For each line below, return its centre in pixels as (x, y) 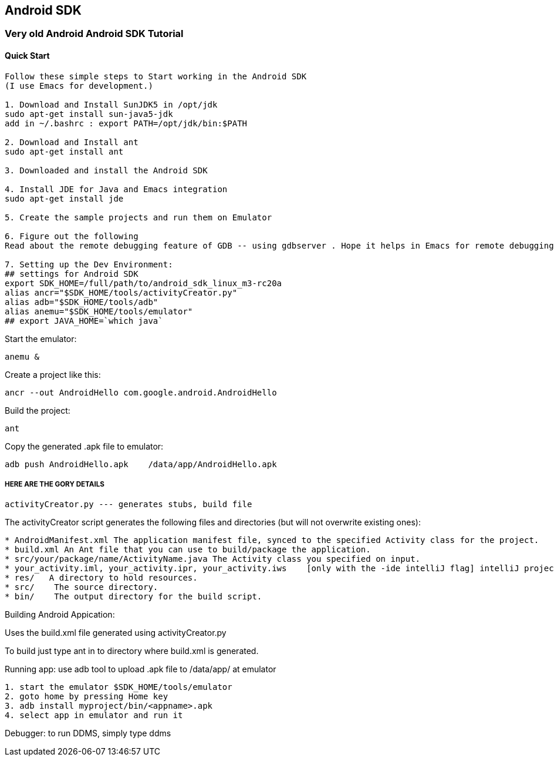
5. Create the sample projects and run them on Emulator (138, 217)
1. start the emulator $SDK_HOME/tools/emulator (119, 687)
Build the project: (38, 410)
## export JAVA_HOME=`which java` (84, 321)
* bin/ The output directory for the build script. (134, 597)
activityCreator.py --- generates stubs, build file (129, 504)
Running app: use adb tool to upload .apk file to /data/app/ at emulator (141, 669)
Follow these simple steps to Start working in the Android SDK (156, 76)
